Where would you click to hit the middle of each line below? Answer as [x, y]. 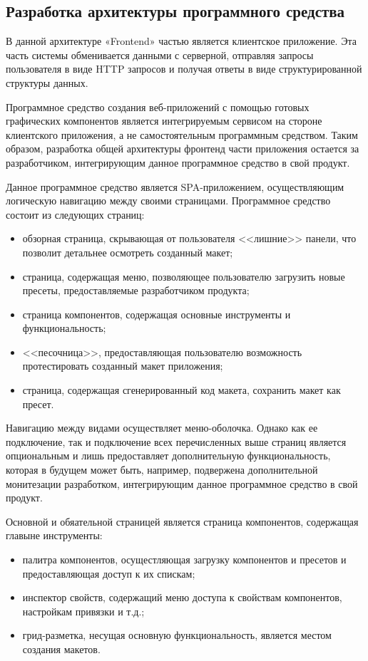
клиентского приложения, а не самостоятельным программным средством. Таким [182, 134]
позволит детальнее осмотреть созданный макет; [128, 252]
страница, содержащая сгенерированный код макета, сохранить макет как [182, 390]
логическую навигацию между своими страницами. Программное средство [168, 201]
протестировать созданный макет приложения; [123, 366]
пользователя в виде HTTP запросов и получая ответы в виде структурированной [184, 69]
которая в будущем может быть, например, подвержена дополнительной [162, 470]
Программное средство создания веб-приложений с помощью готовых [158, 106]
